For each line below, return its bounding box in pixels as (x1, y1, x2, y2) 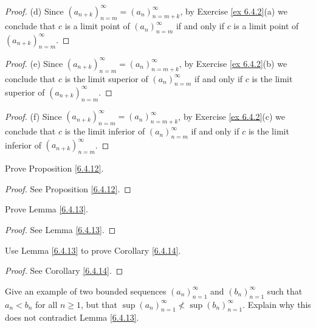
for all (35, 298, 58, 310)
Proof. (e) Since (5, 57, 63, 69)
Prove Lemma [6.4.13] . (5, 203, 88, 215)
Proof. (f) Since (5, 110, 62, 122)
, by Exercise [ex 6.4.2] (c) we (178, 110, 286, 122)
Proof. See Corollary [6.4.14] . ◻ (5, 264, 123, 277)
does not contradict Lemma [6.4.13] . (5, 311, 139, 324)
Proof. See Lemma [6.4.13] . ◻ (5, 223, 116, 236)
